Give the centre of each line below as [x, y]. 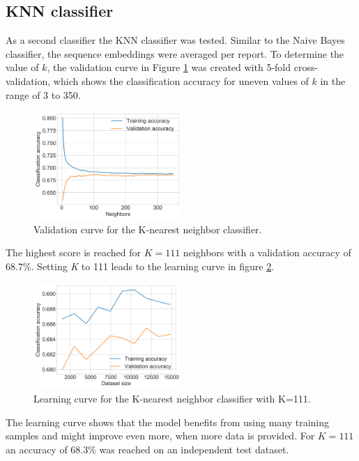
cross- [306, 67]
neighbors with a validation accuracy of [267, 252]
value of [22, 67]
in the [333, 80]
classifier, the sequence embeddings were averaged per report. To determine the [175, 53]
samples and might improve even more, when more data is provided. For [160, 436]
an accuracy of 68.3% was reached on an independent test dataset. [147, 449]
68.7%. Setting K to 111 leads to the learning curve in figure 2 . [140, 266]
